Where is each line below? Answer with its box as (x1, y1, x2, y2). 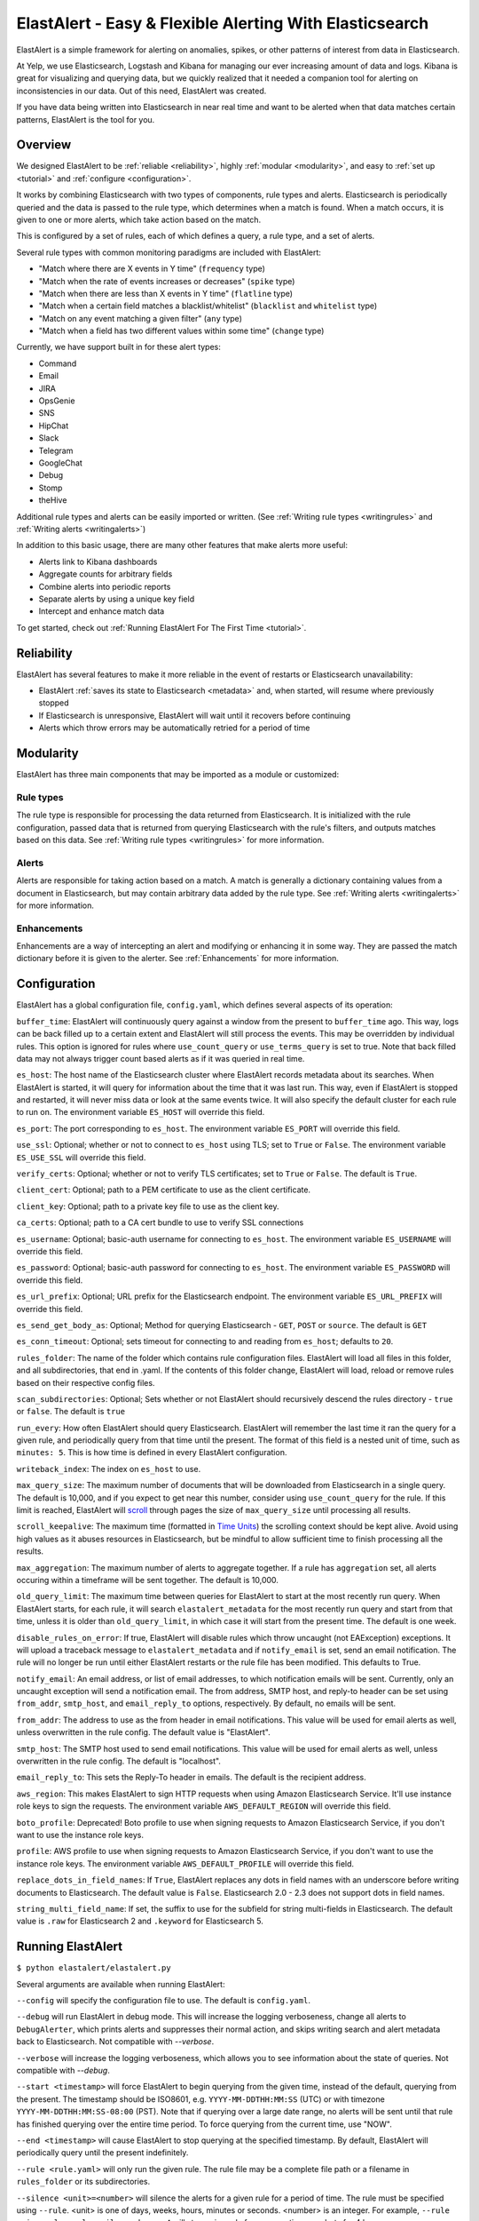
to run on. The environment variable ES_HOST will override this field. (16, 1107, 265, 1118)
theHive (38, 495, 67, 505)
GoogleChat (38, 458, 83, 468)
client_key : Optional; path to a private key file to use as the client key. (16, 1200, 279, 1212)
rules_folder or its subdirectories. (16, 2177, 151, 2187)
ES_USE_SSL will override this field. (16, 1151, 146, 1163)
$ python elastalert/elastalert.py (16, 1963, 172, 1973)
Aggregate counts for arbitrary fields (38, 569, 173, 579)
